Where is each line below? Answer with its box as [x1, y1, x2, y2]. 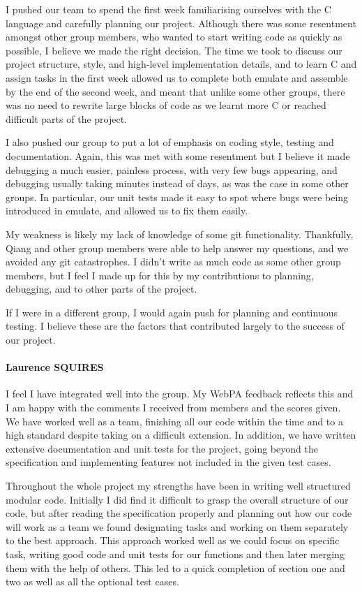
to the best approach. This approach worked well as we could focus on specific [6, 533, 340, 548]
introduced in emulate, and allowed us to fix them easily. [6, 203, 248, 218]
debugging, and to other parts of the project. [6, 281, 197, 296]
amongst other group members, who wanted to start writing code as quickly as [6, 29, 342, 44]
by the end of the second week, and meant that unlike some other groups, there [6, 84, 345, 98]
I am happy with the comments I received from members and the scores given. [6, 400, 341, 415]
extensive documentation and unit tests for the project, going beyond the [6, 441, 318, 455]
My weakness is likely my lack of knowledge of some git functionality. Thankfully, [6, 226, 354, 241]
